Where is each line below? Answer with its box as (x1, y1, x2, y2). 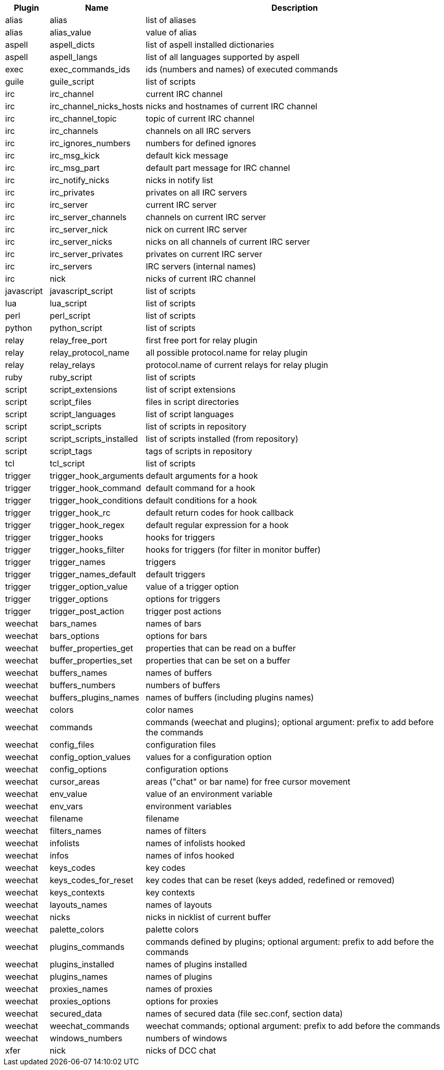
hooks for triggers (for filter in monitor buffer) (146, 544, 321, 555)
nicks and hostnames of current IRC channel (146, 101, 318, 111)
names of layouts (146, 900, 212, 910)
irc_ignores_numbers (49, 138, 131, 148)
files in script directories (146, 397, 239, 407)
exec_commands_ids (49, 64, 130, 74)
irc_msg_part (49, 163, 100, 173)
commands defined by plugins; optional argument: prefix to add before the (146, 937, 434, 947)
